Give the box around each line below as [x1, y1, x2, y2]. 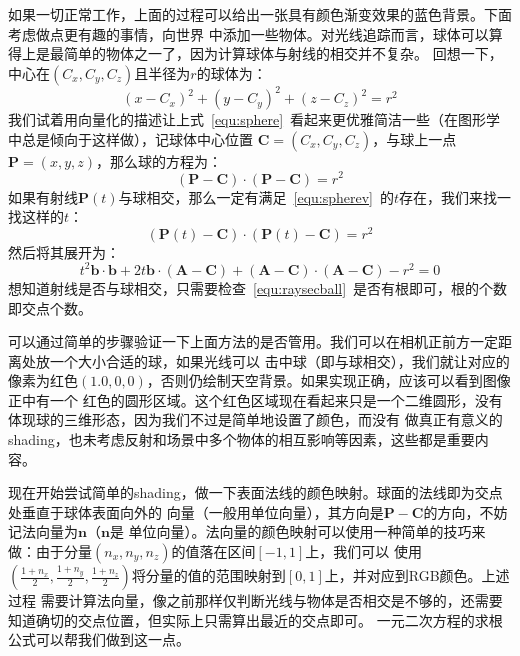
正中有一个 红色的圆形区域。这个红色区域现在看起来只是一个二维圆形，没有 [8, 389, 503, 410]
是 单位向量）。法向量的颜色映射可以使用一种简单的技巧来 [109, 521, 486, 542]
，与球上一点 [372, 128, 457, 149]
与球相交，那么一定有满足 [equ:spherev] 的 [118, 186, 395, 207]
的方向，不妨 [423, 501, 508, 522]
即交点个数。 [8, 297, 92, 318]
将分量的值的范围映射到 [131, 565, 286, 586]
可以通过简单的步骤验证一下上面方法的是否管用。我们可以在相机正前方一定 [8, 331, 498, 352]
